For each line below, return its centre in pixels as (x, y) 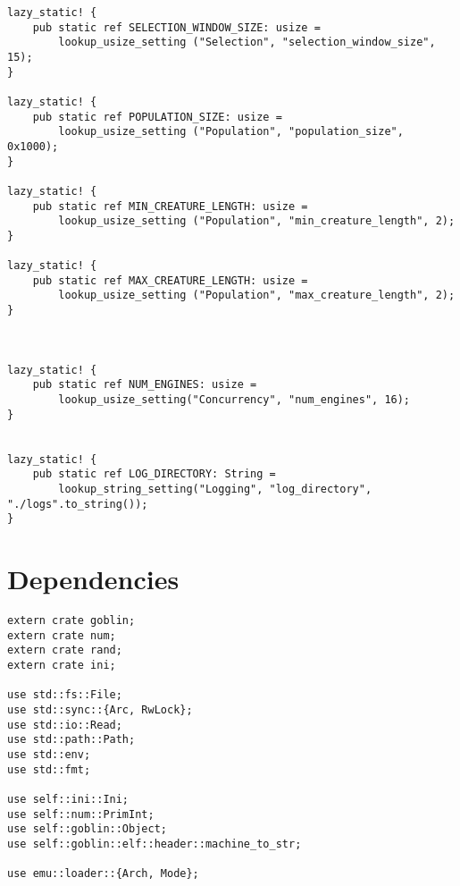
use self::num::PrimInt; (81, 814)
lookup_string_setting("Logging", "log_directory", (215, 489)
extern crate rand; (65, 650)
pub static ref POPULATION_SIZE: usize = (157, 117)
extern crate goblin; (71, 621)
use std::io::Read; (65, 725)
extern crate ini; (62, 666)
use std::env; (49, 755)
